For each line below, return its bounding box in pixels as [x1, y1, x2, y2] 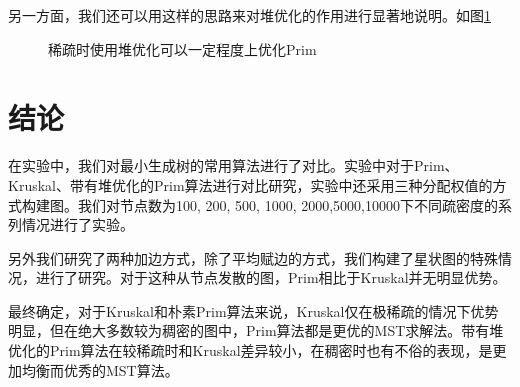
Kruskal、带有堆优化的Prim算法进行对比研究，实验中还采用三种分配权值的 [8, 174, 493, 195]
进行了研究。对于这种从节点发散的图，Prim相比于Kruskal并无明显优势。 [35, 267, 507, 288]
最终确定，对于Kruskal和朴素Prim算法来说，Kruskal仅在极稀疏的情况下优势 [8, 300, 499, 321]
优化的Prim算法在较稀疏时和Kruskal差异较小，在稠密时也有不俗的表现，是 [8, 340, 493, 361]
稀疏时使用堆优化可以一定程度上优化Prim [48, 38, 317, 59]
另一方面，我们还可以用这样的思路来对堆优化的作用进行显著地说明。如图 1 [8, 5, 491, 25]
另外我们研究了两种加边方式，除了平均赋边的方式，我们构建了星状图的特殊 [8, 247, 498, 268]
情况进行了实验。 [21, 214, 134, 235]
